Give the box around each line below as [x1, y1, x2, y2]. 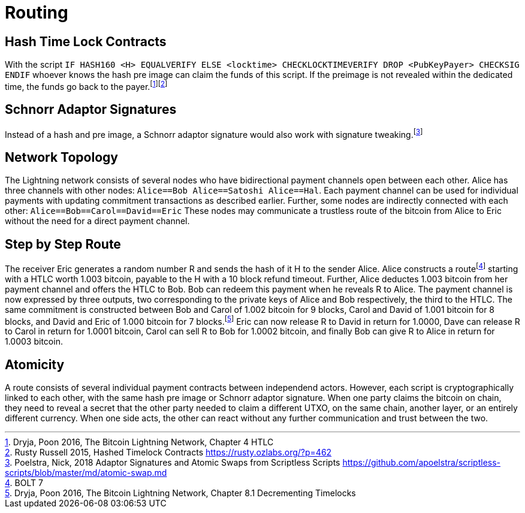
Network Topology [5, 149, 118, 165]
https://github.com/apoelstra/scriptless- [342, 457, 501, 468]
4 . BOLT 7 [5, 478, 43, 488]
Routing [5, 2, 68, 23]
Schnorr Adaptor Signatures [5, 102, 177, 117]
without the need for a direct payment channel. [5, 216, 190, 227]
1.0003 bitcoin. [5, 336, 63, 347]
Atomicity [5, 357, 65, 372]
